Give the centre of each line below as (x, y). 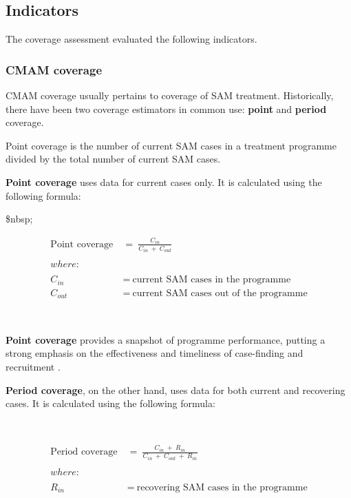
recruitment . (33, 367)
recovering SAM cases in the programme (222, 488)
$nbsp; (19, 219)
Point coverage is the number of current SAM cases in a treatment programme (171, 145)
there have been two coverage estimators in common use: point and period (166, 108)
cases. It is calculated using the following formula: (110, 403)
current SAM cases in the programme (212, 280)
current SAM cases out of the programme (220, 293)
